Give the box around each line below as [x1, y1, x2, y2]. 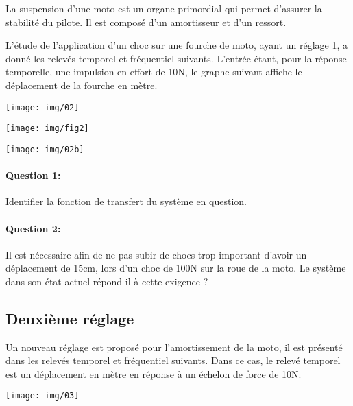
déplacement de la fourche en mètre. [5, 77, 158, 92]
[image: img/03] [5, 391, 80, 401]
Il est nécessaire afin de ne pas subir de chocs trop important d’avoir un [5, 247, 307, 261]
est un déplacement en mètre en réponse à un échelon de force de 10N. [5, 366, 302, 381]
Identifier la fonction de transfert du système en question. [5, 194, 247, 208]
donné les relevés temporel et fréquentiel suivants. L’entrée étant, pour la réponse [5, 51, 347, 65]
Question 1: [5, 168, 61, 182]
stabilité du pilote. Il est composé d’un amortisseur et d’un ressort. [5, 14, 287, 29]
